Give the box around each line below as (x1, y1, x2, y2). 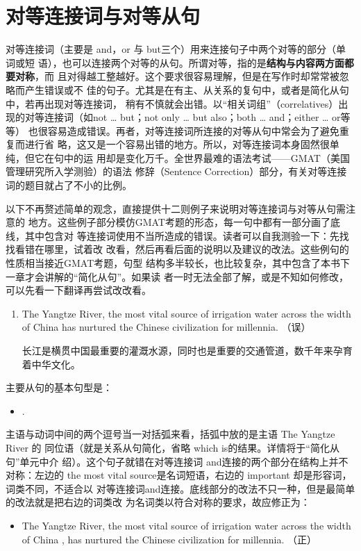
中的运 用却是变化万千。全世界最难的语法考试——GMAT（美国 (63, 150, 350, 165)
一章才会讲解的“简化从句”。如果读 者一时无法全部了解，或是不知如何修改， (6, 269, 349, 283)
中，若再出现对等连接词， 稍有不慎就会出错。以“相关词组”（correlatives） (6, 96, 339, 110)
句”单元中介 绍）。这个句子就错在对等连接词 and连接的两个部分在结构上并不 (6, 454, 349, 468)
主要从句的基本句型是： (6, 380, 112, 395)
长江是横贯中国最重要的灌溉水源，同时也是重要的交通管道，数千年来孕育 (22, 343, 353, 357)
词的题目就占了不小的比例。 (6, 178, 132, 192)
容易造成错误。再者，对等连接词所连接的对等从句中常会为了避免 (47, 123, 339, 138)
